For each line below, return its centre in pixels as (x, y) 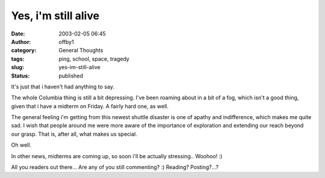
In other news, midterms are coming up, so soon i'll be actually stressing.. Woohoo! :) (117, 156)
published (71, 76)
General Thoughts (81, 51)
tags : (18, 59)
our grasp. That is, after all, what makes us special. (74, 134)
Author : (21, 41)
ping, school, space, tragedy (94, 59)
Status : (20, 76)
